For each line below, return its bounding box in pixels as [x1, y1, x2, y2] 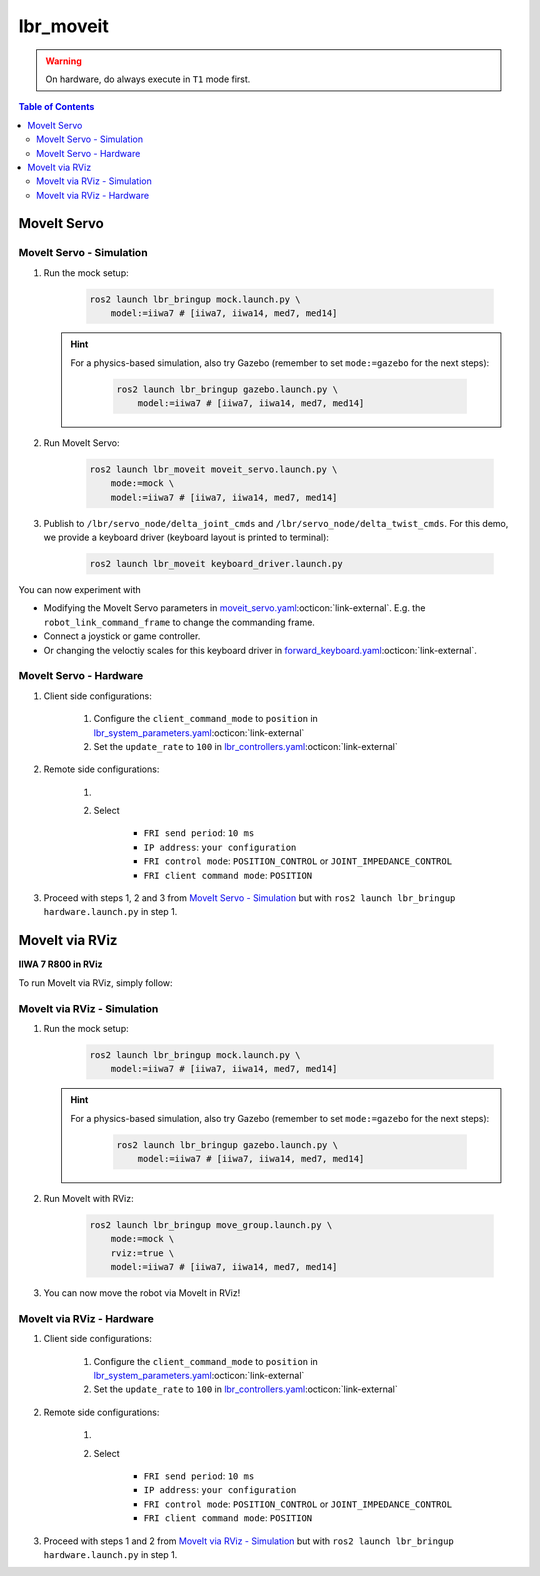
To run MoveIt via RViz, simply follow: [18, 976, 174, 989]
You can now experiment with [18, 584, 141, 596]
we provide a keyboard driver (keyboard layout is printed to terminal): [43, 531, 330, 544]
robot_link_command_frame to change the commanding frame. [43, 616, 315, 628]
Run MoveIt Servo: [43, 436, 120, 449]
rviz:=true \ [110, 1247, 175, 1259]
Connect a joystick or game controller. [43, 630, 201, 642]
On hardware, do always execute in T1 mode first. [45, 73, 251, 85]
